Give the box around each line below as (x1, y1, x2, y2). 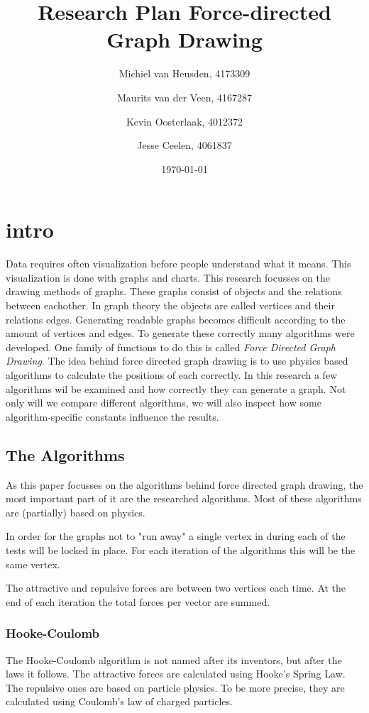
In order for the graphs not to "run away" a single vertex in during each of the (6, 529, 346, 543)
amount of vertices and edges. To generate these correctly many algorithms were (6, 326, 355, 341)
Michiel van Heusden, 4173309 (119, 66, 250, 81)
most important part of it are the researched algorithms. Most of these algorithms (6, 491, 362, 506)
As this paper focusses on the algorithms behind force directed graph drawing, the (6, 477, 363, 492)
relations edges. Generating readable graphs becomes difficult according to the (6, 311, 346, 326)
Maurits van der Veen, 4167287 (117, 89, 252, 104)
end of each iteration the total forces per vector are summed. (6, 594, 270, 609)
